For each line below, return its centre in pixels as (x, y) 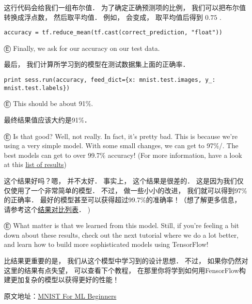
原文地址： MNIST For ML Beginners (60, 296)
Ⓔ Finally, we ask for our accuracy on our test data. (82, 48)
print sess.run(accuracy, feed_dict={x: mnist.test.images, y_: (110, 80)
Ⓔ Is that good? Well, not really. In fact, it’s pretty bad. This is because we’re (121, 136)
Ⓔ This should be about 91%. (49, 103)
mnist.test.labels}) (37, 88)
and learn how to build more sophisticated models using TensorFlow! (106, 244)
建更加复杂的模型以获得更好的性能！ (62, 280)
